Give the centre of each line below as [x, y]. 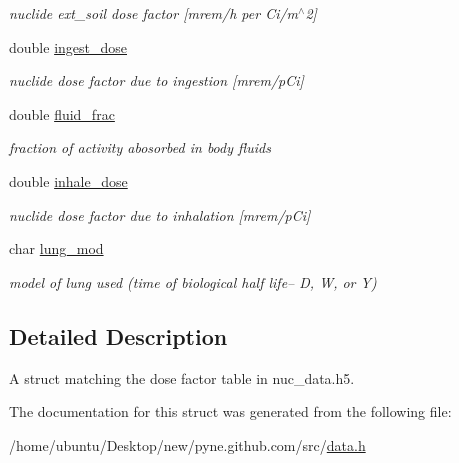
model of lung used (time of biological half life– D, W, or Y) [193, 281]
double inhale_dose [68, 180]
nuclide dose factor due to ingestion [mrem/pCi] [156, 80]
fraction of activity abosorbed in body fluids [140, 147]
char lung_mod [56, 248]
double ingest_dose [68, 46]
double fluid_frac [62, 113]
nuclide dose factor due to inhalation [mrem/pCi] [160, 214]
